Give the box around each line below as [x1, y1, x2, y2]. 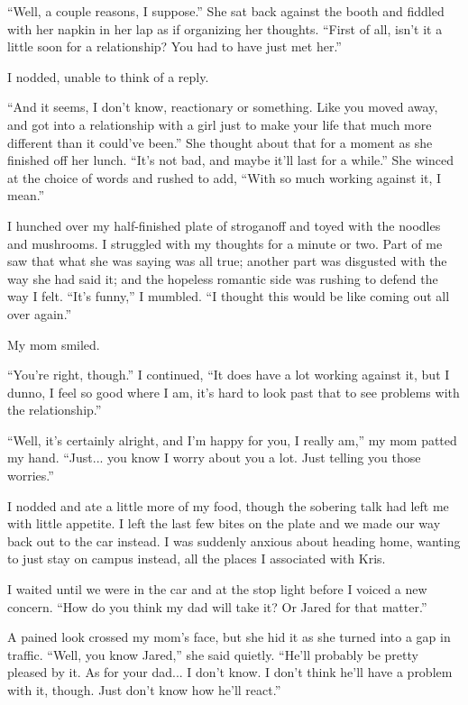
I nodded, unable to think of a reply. [7, 67, 209, 86]
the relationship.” [7, 400, 102, 419]
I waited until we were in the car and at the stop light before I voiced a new [7, 580, 427, 599]
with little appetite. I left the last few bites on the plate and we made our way [7, 514, 441, 533]
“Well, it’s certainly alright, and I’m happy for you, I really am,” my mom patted [7, 430, 457, 449]
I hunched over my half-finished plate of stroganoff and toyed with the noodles [7, 215, 441, 234]
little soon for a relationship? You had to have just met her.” [7, 37, 342, 56]
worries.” [7, 466, 54, 485]
